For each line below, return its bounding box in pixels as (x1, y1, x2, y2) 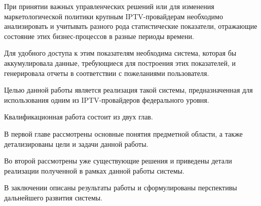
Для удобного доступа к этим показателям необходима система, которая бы (4, 48, 237, 58)
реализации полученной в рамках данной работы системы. (4, 165, 184, 176)
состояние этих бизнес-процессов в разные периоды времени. (4, 30, 194, 41)
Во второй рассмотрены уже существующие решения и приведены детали (4, 155, 232, 166)
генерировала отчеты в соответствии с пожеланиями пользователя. (4, 67, 209, 78)
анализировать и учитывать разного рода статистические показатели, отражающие (4, 21, 257, 31)
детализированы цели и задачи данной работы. (4, 138, 148, 149)
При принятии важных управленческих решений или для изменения (4, 1, 214, 11)
